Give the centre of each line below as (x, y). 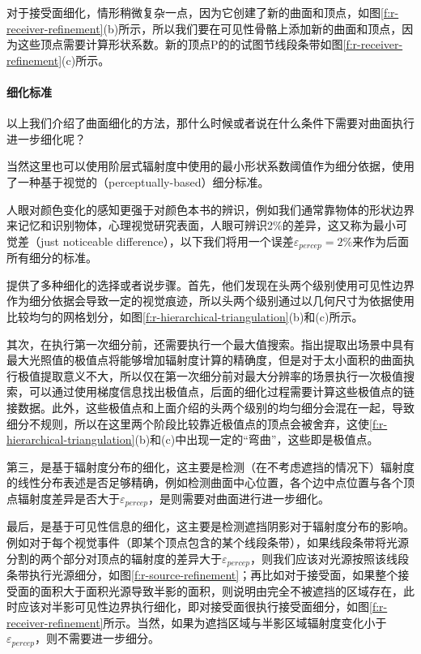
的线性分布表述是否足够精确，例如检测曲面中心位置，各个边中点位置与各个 (205, 482)
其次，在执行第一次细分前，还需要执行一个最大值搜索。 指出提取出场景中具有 (210, 344)
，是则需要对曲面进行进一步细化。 (239, 498)
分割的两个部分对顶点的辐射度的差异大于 (114, 558)
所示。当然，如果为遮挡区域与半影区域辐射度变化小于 (245, 622)
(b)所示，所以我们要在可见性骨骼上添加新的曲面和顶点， (253, 28)
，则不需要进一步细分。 (98, 638)
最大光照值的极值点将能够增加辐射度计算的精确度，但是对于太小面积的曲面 (205, 360)
